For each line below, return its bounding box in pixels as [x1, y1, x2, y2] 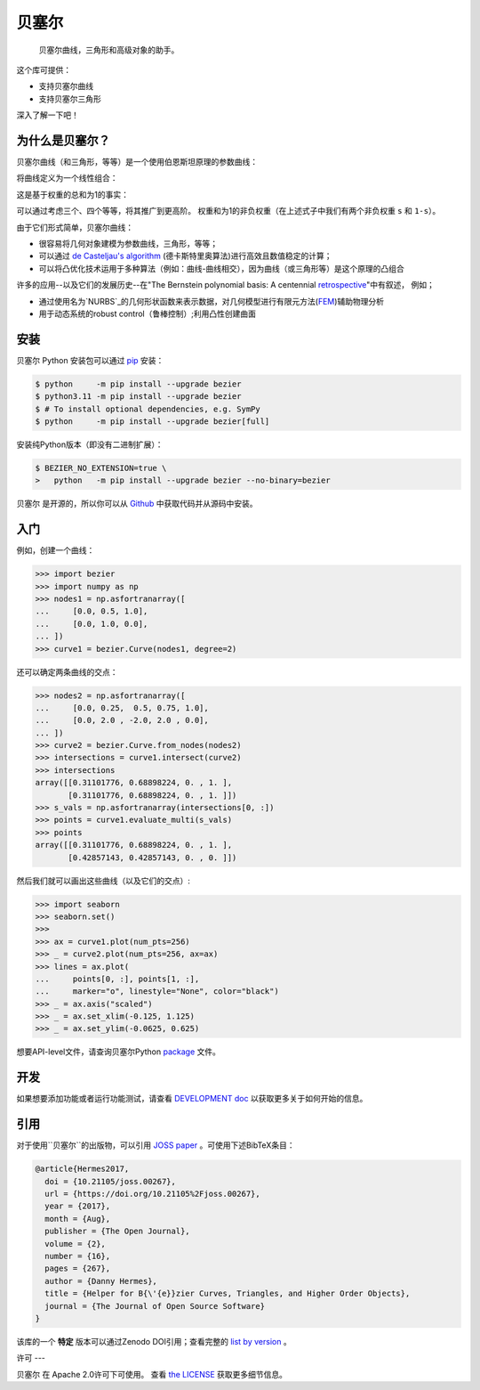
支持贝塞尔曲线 [38, 81, 93, 92]
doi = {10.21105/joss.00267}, [44, 1176, 177, 1186]
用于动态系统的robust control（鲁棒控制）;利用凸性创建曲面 [38, 308, 257, 319]
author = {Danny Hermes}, [44, 1276, 157, 1286]
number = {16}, [44, 1251, 111, 1261]
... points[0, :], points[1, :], [35, 973, 200, 984]
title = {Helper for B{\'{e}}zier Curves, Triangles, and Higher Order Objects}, [44, 1288, 411, 1299]
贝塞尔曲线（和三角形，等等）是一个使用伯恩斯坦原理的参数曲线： [16, 157, 258, 167]
